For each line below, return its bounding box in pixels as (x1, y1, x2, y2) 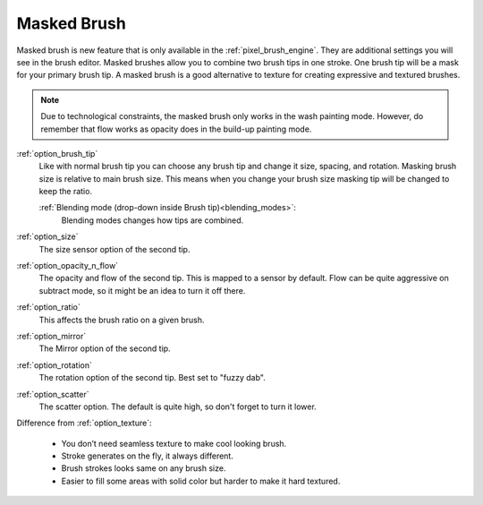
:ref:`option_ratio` (16, 302, 80, 312)
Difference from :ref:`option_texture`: (16, 417, 152, 429)
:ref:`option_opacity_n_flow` (16, 261, 119, 271)
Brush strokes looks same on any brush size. (61, 463, 226, 474)
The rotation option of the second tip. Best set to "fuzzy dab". (38, 372, 266, 383)
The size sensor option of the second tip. (38, 244, 191, 254)
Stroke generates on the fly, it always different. (61, 450, 234, 461)
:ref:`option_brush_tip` (16, 148, 98, 158)
